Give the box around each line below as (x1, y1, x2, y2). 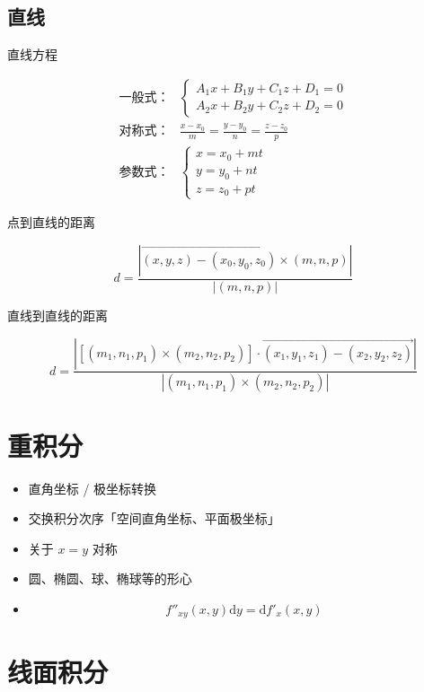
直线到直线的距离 (7, 305, 108, 324)
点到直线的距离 (7, 213, 95, 232)
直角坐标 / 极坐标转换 (28, 478, 157, 497)
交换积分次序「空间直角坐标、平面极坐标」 (28, 509, 280, 528)
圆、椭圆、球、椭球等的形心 (28, 569, 192, 588)
